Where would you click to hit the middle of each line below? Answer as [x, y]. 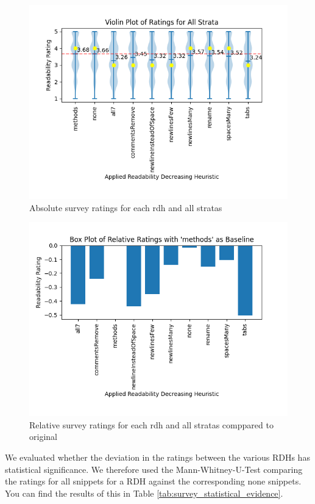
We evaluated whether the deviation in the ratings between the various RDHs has [157, 457]
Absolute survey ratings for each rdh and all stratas [126, 207]
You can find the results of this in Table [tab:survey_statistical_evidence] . [144, 493]
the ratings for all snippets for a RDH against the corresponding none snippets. [153, 481]
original [43, 437]
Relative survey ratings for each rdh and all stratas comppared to [151, 424]
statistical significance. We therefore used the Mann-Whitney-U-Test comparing [154, 469]
